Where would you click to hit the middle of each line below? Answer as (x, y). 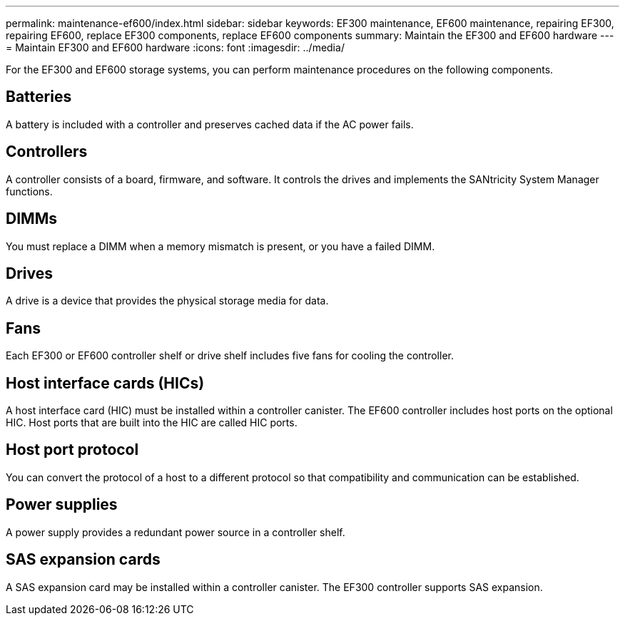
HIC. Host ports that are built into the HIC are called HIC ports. (152, 423)
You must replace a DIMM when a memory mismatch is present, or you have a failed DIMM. (220, 246)
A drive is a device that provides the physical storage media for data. (167, 301)
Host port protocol (72, 450)
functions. (29, 191)
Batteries (39, 97)
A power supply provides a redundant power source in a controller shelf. (176, 532)
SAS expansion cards (83, 560)
